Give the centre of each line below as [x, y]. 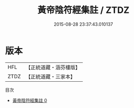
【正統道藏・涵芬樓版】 [53, 67]
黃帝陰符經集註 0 [30, 100]
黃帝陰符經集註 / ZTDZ [83, 10]
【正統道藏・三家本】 [51, 76]
